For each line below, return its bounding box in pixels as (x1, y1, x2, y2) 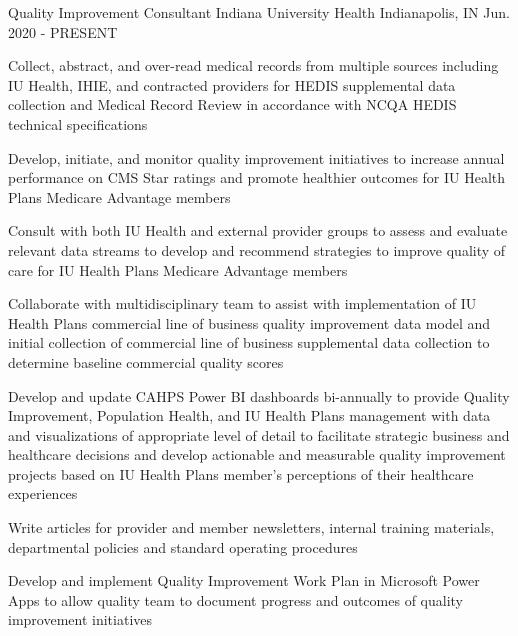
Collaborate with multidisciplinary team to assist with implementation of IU (8, 293, 477, 314)
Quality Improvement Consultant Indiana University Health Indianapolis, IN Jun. (8, 2, 510, 22)
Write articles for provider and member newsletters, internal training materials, (8, 517, 495, 538)
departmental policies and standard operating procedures (8, 536, 358, 557)
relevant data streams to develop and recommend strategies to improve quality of (8, 239, 506, 260)
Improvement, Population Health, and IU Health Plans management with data (8, 405, 491, 426)
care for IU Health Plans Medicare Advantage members (8, 259, 348, 280)
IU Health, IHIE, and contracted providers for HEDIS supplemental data (8, 74, 456, 95)
